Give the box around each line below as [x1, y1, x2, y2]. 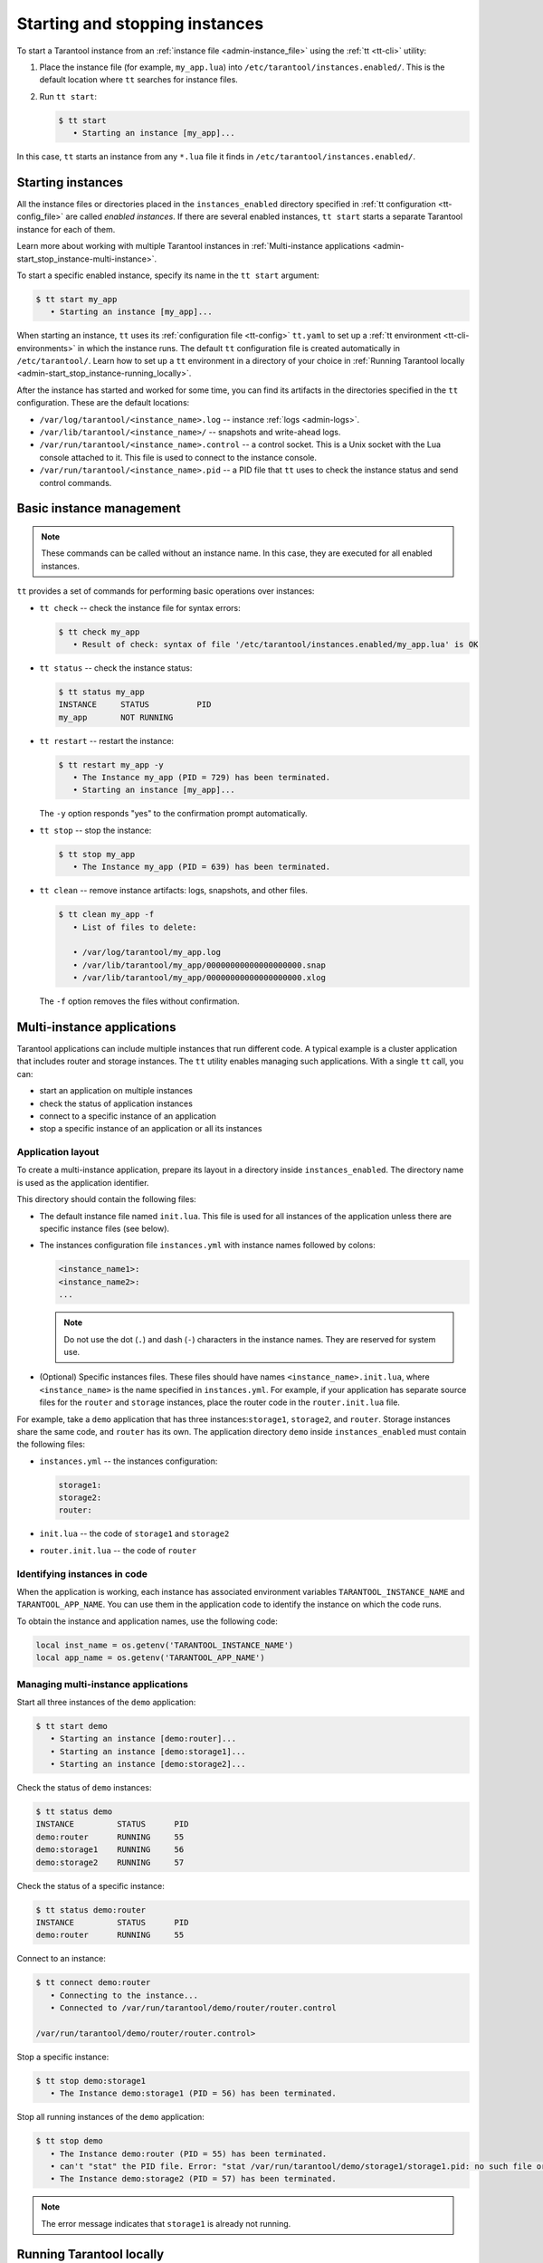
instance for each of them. [16, 224, 116, 234]
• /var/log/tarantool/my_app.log [72, 947, 222, 958]
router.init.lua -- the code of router [39, 1544, 197, 1556]
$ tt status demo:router [35, 1905, 147, 1914]
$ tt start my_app [35, 294, 118, 304]
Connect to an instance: [16, 1953, 106, 1964]
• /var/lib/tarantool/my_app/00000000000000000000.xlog [72, 973, 326, 983]
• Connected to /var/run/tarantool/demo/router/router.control [50, 2003, 337, 2013]
